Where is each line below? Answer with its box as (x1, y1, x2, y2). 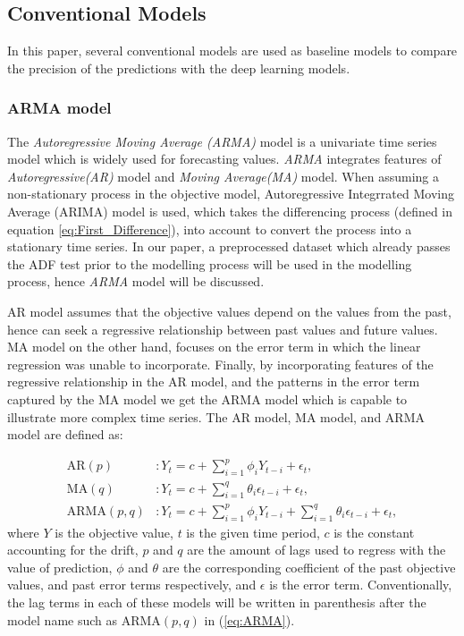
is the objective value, (55, 522, 173, 541)
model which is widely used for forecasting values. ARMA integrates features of (7, 149, 442, 168)
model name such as (7, 610, 118, 629)
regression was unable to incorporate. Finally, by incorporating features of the (7, 354, 434, 373)
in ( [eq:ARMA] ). (204, 610, 295, 629)
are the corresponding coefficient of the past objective (162, 557, 456, 576)
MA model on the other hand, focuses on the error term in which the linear (7, 337, 421, 356)
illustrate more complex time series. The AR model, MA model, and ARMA (7, 407, 425, 426)
